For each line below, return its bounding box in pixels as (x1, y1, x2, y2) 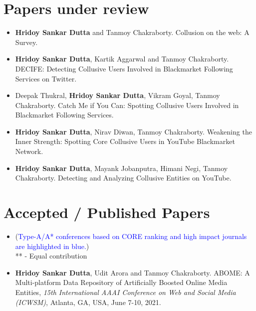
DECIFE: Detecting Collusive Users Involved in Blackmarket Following (15, 63, 233, 73)
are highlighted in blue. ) (15, 240, 89, 251)
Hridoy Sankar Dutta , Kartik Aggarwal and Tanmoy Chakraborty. (15, 53, 229, 64)
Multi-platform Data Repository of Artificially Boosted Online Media (15, 277, 228, 287)
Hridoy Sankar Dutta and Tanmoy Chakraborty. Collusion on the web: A (15, 27, 250, 37)
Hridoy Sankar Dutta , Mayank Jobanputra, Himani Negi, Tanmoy (15, 162, 228, 173)
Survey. (15, 36, 38, 47)
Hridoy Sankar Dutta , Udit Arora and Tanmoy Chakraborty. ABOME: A (15, 267, 250, 277)
